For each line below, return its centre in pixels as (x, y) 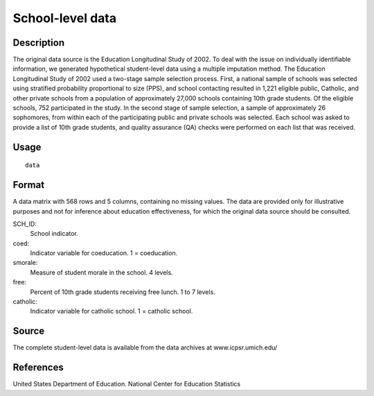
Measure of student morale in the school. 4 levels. (101, 272)
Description (39, 43)
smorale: (25, 263)
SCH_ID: (25, 224)
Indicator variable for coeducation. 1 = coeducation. (104, 253)
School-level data (65, 18)
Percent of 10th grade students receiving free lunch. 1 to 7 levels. (123, 292)
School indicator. (54, 234)
